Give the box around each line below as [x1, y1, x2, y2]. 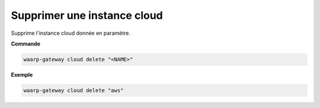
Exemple [11, 71, 33, 78]
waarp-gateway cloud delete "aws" [23, 87, 124, 94]
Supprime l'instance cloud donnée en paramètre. [11, 30, 130, 37]
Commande [11, 40, 41, 47]
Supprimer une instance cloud [11, 9, 163, 22]
